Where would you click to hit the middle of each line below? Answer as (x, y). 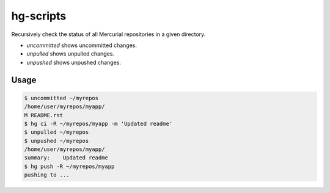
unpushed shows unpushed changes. (74, 62)
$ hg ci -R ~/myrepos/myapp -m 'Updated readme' (98, 123)
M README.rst (44, 115)
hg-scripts (39, 16)
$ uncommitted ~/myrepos (61, 98)
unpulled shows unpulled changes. (70, 54)
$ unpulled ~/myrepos (57, 132)
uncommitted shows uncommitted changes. (82, 45)
